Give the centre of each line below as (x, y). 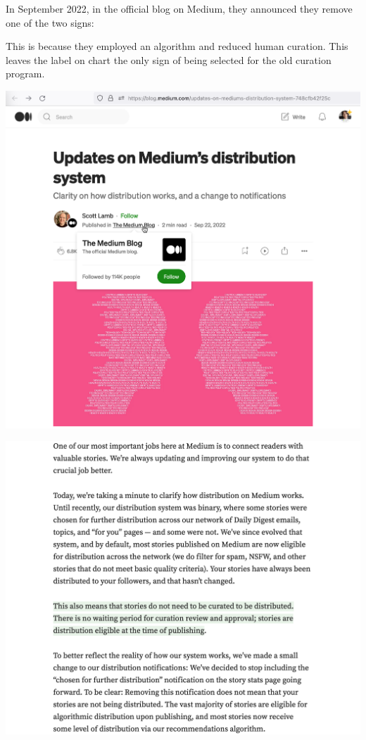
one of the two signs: (50, 22)
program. (25, 74)
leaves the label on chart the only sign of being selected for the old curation (169, 59)
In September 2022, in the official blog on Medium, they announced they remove (179, 8)
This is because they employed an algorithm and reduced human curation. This (177, 46)
